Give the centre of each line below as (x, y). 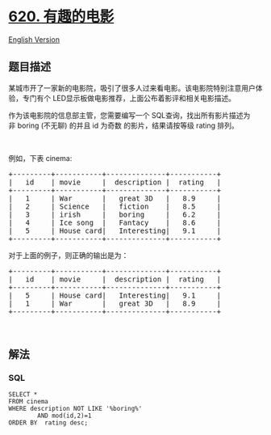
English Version (34, 39)
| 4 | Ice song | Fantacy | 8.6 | (115, 222)
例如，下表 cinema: (40, 158)
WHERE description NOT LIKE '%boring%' (75, 409)
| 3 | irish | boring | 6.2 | (115, 214)
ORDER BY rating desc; (48, 423)
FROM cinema (28, 402)
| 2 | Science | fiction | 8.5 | (115, 206)
